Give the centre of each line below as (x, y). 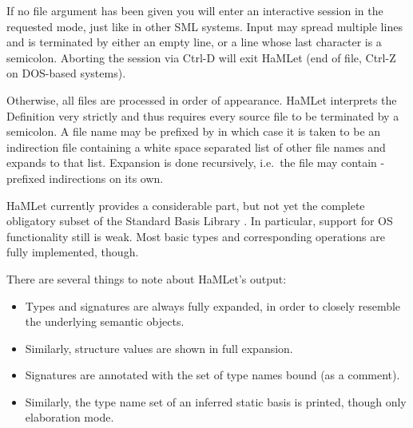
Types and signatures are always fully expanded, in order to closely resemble (213, 305)
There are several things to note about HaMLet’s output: (147, 278)
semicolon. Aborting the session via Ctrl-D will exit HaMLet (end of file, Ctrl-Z (201, 57)
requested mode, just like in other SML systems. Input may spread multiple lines (205, 26)
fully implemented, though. (73, 252)
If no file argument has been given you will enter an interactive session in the (195, 10)
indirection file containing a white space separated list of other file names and (196, 147)
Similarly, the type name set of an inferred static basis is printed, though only (216, 401)
